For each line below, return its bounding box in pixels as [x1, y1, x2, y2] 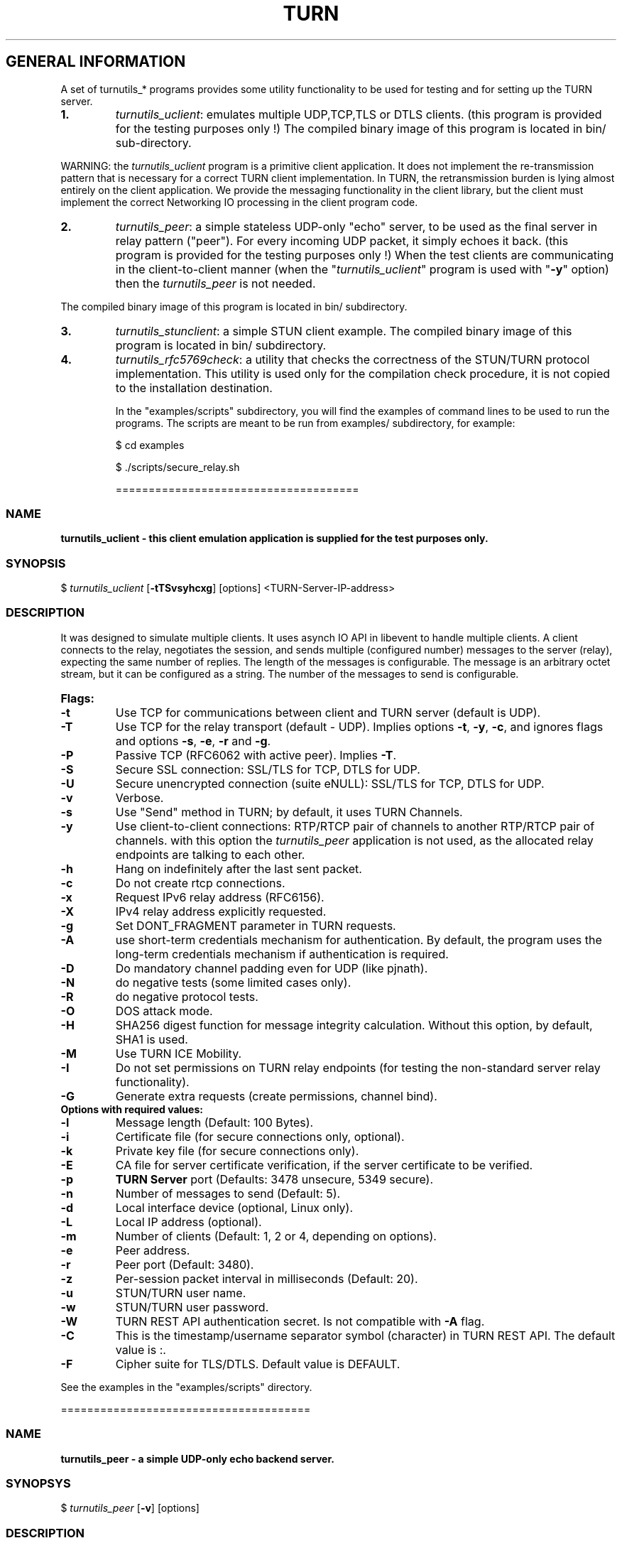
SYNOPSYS [6, 1476, 71, 1490]
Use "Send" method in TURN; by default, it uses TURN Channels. [115, 804, 463, 819]
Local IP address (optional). [115, 1214, 262, 1229]
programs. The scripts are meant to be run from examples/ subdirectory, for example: [115, 416, 515, 429]
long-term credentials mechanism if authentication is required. [115, 946, 449, 961]
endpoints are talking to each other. [115, 847, 305, 862]
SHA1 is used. [115, 1032, 188, 1046]
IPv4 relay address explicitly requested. [115, 904, 327, 919]
